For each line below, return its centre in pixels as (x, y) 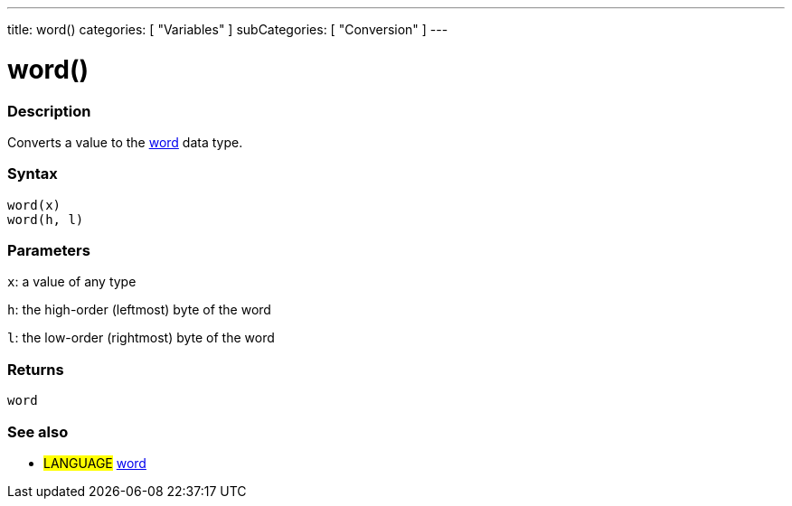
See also (38, 431)
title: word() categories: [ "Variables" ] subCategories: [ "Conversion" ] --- (228, 29)
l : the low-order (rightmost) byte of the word (141, 338)
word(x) (34, 205)
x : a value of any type (72, 282)
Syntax (33, 174)
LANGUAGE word (95, 463)
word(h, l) (46, 219)
